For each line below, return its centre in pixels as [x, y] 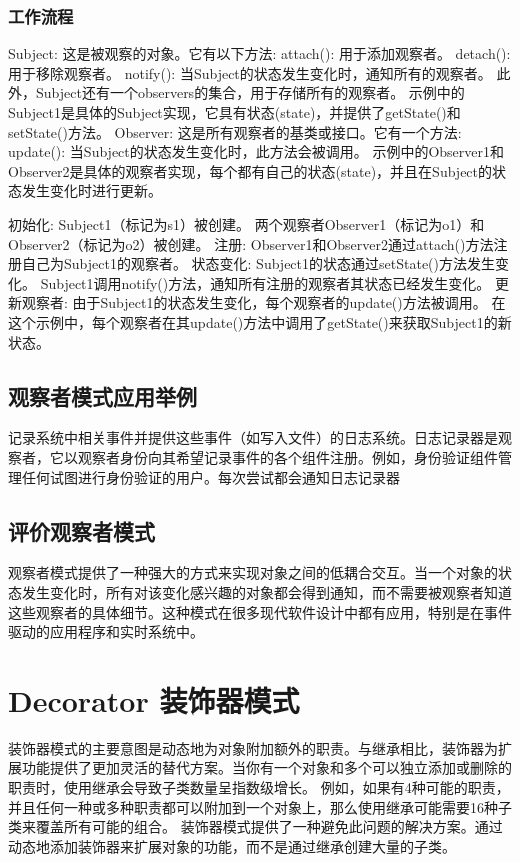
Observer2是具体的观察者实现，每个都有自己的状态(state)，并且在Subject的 [250, 170]
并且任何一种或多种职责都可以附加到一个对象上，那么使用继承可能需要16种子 [260, 806]
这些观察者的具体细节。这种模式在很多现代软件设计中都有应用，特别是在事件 [260, 611]
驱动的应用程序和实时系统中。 [106, 631]
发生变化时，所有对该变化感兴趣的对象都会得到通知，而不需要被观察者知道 [266, 591]
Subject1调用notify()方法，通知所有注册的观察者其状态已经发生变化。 [265, 282]
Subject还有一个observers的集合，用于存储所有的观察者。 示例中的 [250, 92]
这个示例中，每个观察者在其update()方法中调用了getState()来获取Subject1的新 [260, 321]
